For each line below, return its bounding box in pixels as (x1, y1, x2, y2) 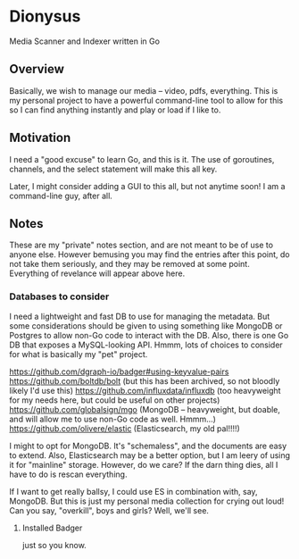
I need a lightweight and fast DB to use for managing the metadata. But (9, 311, 270, 321)
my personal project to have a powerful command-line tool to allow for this (9, 95, 284, 105)
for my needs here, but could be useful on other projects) (9, 395, 220, 405)
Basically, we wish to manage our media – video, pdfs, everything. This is (9, 85, 278, 96)
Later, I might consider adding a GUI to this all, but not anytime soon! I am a (9, 180, 286, 191)
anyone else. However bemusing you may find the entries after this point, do (9, 249, 290, 260)
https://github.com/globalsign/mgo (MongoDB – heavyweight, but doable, (9, 404, 281, 414)
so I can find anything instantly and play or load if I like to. (9, 104, 221, 115)
